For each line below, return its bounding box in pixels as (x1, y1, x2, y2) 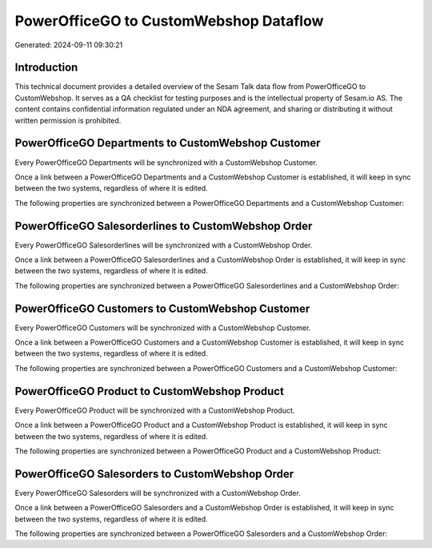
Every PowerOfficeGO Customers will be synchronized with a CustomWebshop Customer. (14, 323, 311, 332)
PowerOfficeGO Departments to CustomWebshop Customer (14, 136, 321, 150)
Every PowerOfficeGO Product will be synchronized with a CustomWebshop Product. (14, 405, 295, 415)
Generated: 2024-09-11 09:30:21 (14, 40, 123, 50)
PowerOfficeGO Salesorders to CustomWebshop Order (14, 467, 294, 481)
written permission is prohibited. (14, 115, 122, 125)
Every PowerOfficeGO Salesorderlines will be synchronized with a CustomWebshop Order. (14, 240, 313, 250)
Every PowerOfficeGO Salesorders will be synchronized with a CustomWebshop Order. (14, 488, 302, 498)
